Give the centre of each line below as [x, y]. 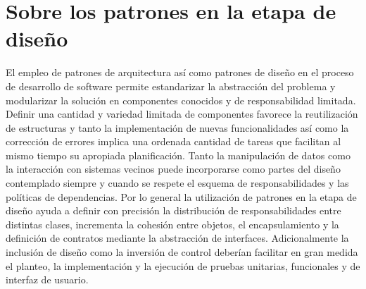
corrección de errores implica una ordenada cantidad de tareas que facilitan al [173, 141]
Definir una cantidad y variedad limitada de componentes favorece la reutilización [182, 114]
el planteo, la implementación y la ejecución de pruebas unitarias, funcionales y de [183, 265]
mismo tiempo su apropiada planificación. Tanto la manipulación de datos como [178, 155]
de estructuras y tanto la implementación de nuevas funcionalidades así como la [177, 127]
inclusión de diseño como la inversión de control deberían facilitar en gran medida [182, 252]
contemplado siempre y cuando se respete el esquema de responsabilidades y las [177, 183]
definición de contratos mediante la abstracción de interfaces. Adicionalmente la [177, 238]
